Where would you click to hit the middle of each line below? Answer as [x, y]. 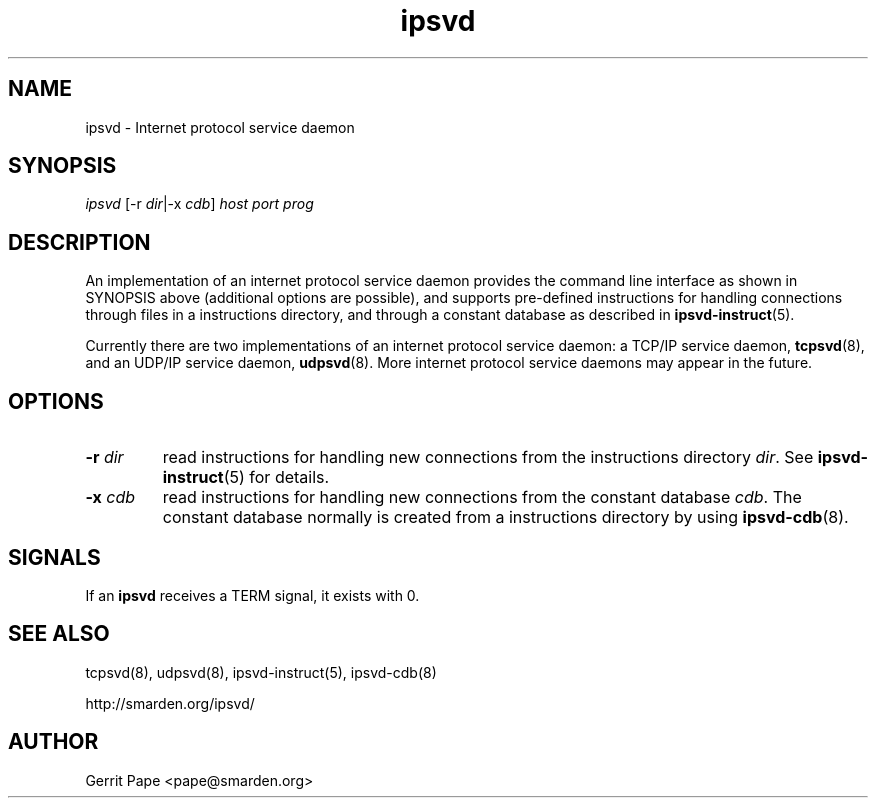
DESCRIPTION [79, 242]
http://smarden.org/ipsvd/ [170, 703]
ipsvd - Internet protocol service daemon [220, 127]
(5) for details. [276, 477]
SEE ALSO [59, 634]
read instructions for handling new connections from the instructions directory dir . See [488, 457]
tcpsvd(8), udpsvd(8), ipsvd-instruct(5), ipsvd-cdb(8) [261, 672]
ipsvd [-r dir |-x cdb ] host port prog [199, 204]
